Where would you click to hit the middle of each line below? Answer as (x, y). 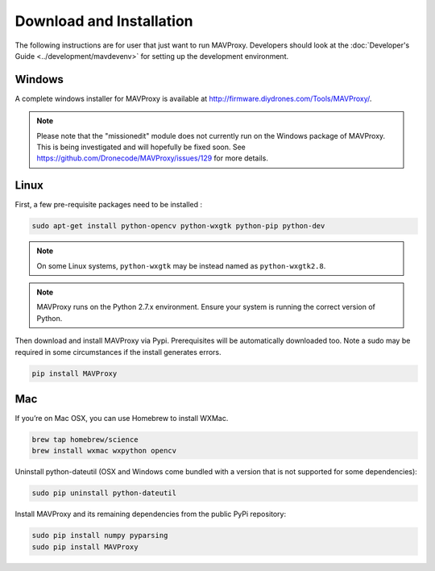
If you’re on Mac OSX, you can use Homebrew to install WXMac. (122, 419)
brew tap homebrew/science (85, 440)
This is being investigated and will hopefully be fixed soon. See (141, 147)
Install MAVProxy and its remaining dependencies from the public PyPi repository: (151, 514)
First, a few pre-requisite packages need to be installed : (109, 205)
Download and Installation (104, 21)
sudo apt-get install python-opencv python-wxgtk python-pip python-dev (178, 226)
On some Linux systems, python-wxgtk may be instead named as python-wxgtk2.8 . (181, 265)
